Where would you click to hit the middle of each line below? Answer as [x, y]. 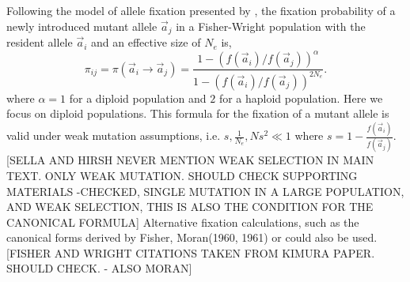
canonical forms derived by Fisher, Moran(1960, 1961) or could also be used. [192, 237]
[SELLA [26, 160]
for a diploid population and [138, 98]
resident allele [40, 42]
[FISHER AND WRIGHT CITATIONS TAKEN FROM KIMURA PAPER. [191, 252]
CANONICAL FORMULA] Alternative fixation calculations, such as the [183, 222]
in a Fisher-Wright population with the [271, 26]
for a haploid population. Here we [301, 98]
